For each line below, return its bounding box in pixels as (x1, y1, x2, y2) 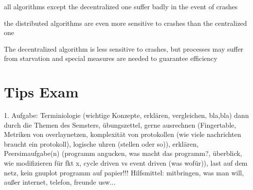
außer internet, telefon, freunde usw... (4, 177, 116, 187)
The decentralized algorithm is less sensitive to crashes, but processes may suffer (4, 43, 244, 54)
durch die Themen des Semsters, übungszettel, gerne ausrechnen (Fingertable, (4, 119, 236, 130)
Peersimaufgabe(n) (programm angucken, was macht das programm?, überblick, (4, 148, 242, 158)
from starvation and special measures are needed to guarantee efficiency (4, 53, 217, 63)
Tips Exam (4, 82, 79, 102)
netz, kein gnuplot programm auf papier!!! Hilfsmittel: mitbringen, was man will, (4, 167, 244, 177)
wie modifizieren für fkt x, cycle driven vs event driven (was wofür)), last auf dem (4, 158, 248, 168)
